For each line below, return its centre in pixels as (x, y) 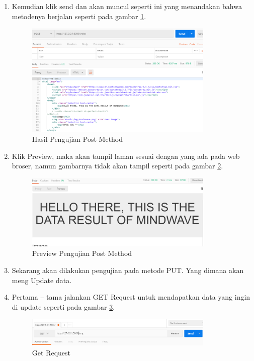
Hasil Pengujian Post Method (77, 139)
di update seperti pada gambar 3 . (63, 306)
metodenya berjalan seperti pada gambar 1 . (79, 16)
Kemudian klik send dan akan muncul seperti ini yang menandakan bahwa (127, 6)
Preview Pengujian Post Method (82, 253)
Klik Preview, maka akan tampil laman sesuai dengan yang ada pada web (126, 156)
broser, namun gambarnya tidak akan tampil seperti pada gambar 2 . (117, 166)
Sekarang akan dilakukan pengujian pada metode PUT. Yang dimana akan (128, 270)
